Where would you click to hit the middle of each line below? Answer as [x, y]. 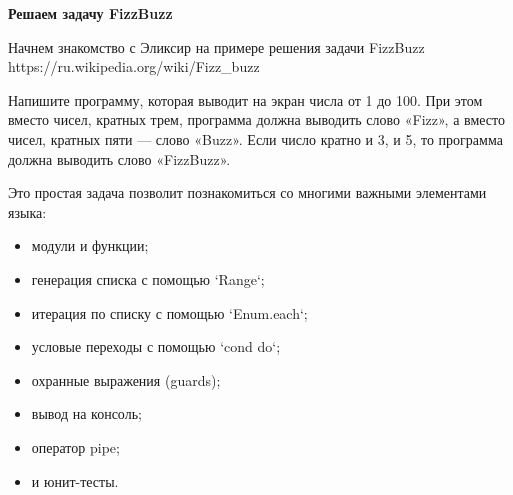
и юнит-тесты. [75, 480]
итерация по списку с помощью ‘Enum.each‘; [169, 312]
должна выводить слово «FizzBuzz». [119, 158]
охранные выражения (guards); [126, 379]
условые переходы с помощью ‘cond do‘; [156, 346]
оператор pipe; [75, 446]
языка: [27, 211]
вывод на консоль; [86, 413]
